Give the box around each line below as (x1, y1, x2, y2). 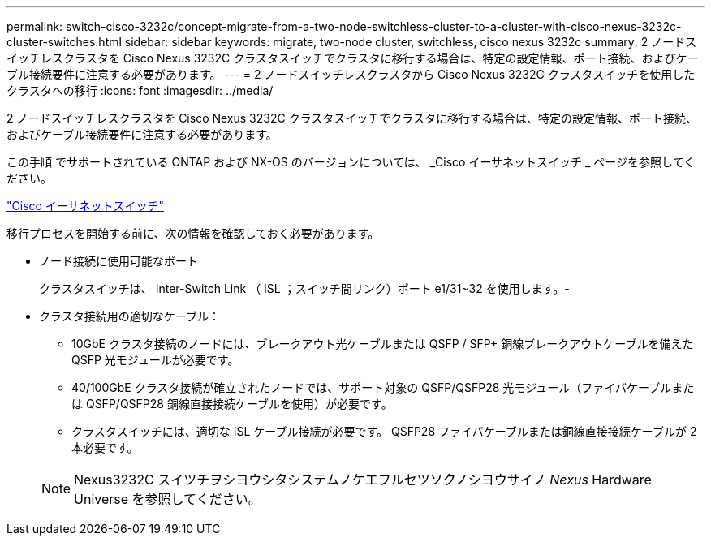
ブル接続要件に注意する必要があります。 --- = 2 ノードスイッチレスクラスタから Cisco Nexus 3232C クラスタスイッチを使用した (6, 67, 696, 81)
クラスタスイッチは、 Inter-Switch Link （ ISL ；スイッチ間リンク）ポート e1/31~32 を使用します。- (39, 282, 570, 295)
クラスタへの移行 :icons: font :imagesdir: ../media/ (6, 84, 274, 97)
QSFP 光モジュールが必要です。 (71, 353, 239, 367)
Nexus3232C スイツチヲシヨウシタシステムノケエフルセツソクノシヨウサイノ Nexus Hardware (74, 471, 652, 488)
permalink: (6, 19, 63, 33)
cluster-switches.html (6, 35, 122, 49)
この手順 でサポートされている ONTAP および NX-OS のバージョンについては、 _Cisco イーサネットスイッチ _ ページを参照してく (6, 155, 696, 169)
